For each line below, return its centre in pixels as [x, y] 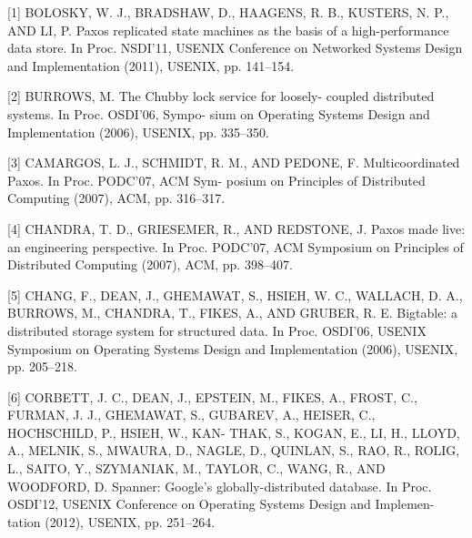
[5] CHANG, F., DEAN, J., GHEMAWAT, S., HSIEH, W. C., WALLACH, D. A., [235, 294]
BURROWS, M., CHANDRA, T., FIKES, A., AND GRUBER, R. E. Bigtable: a [232, 313]
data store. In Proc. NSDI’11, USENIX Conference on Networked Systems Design [235, 48]
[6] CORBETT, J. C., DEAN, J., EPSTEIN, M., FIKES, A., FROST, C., [212, 396]
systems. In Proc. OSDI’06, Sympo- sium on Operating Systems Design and [219, 113]
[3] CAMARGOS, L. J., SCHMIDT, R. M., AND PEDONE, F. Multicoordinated [234, 162]
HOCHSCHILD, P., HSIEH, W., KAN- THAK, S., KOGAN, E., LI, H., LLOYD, [234, 432]
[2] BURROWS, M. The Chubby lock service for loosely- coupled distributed [221, 96]
